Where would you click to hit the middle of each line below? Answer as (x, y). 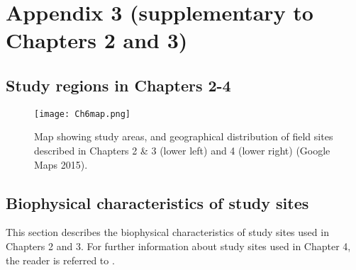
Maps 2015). (61, 164)
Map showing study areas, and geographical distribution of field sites (184, 136)
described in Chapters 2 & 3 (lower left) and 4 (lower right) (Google (182, 151)
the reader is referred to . (60, 260)
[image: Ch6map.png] (83, 114)
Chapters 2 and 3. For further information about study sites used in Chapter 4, (178, 246)
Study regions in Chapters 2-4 (118, 85)
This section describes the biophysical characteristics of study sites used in (167, 232)
